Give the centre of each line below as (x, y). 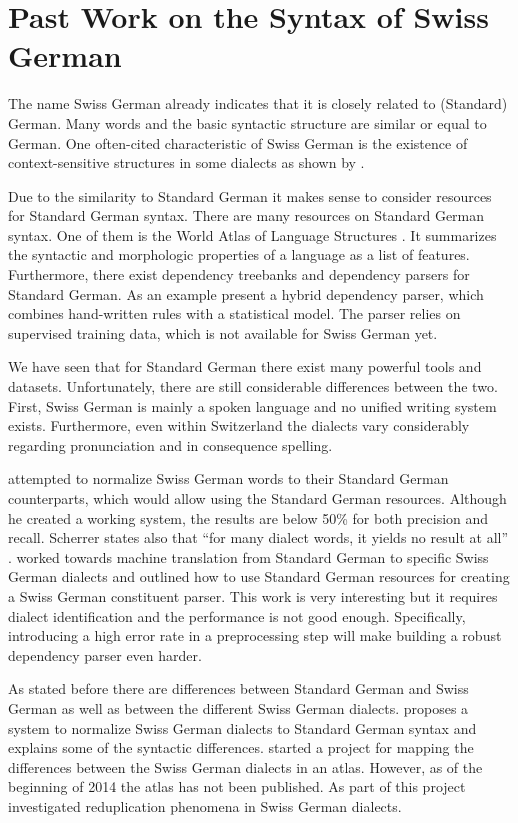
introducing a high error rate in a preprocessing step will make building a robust (255, 635)
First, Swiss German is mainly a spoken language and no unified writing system (252, 405)
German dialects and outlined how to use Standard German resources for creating (259, 576)
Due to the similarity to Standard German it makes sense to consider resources (250, 195)
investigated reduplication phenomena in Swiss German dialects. (205, 805)
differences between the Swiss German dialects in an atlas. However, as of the (245, 766)
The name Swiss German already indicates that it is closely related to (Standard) (258, 103)
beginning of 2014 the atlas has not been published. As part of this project (237, 786)
